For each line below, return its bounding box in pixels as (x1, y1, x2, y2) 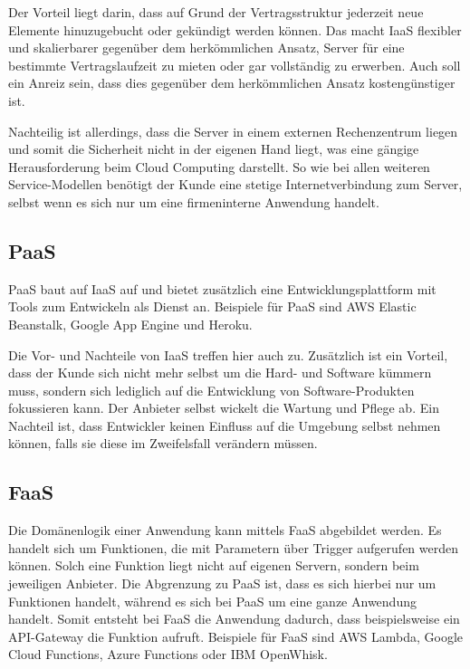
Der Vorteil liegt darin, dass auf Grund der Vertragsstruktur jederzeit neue (8, 3, 424, 21)
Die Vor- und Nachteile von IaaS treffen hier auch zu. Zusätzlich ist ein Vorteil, (8, 345, 448, 364)
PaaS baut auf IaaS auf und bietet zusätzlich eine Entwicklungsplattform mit (8, 279, 436, 298)
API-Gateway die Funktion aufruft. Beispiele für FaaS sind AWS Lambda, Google (8, 626, 463, 645)
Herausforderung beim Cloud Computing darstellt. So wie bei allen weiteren (8, 157, 430, 176)
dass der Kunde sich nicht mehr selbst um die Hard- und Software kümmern (8, 363, 432, 382)
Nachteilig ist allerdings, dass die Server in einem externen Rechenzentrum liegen (8, 121, 458, 140)
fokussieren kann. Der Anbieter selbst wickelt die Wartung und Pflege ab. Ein (8, 398, 439, 417)
